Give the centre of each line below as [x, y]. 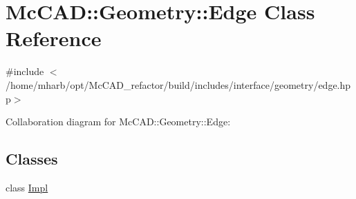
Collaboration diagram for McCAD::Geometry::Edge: [118, 122]
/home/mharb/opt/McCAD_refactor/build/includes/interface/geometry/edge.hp [178, 84]
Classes [32, 159]
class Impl [27, 187]
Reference [54, 38]
